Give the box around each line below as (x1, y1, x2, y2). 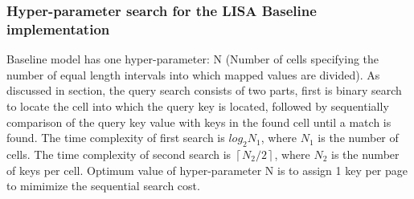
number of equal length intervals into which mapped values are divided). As (6, 66, 380, 83)
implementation (6, 18, 110, 39)
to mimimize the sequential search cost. (6, 177, 200, 194)
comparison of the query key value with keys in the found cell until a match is (6, 113, 391, 130)
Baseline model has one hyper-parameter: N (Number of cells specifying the (6, 51, 379, 67)
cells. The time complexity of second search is (6, 145, 232, 162)
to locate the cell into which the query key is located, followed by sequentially (6, 97, 389, 114)
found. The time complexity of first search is (6, 129, 225, 146)
